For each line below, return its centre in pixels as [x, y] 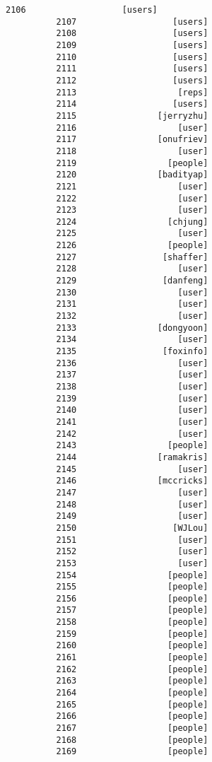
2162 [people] [132, 669]
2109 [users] [132, 45]
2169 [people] [132, 752]
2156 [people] [132, 598]
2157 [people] [132, 610]
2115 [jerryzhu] [132, 116]
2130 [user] [132, 292]
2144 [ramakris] [132, 457]
